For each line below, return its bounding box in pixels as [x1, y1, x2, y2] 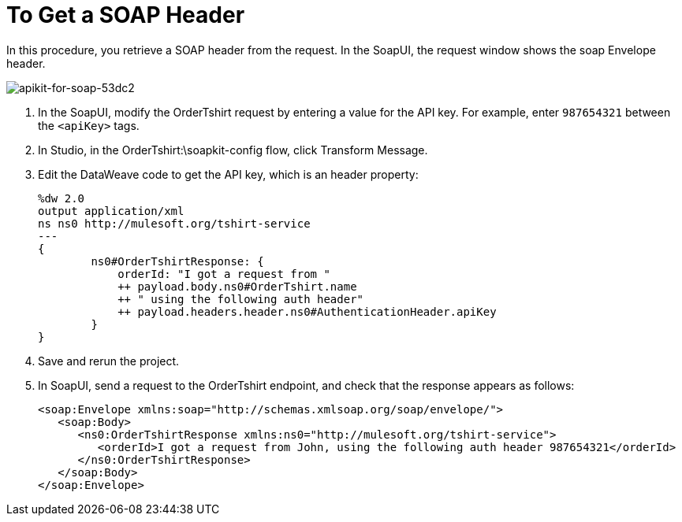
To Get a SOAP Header [6, 2, 245, 28]
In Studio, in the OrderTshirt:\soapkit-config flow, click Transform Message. [38, 143, 428, 157]
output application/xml [38, 204, 184, 217]
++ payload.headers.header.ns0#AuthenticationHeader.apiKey [117, 305, 497, 318]
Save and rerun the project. [38, 354, 180, 368]
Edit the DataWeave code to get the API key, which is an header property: [38, 167, 419, 181]
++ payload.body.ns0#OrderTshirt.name [117, 280, 357, 293]
